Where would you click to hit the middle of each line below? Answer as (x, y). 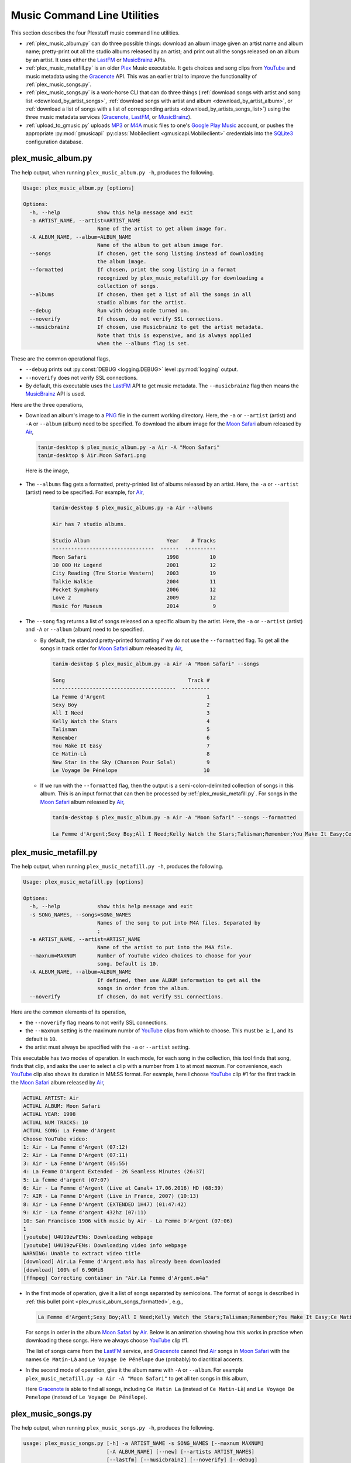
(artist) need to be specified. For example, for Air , (85, 492)
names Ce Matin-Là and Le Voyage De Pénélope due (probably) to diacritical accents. (135, 1359)
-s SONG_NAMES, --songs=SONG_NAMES (80, 915)
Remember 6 (131, 738)
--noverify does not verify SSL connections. (82, 377)
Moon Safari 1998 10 (134, 557)
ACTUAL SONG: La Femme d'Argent (70, 1131)
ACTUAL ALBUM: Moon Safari (62, 1106)
